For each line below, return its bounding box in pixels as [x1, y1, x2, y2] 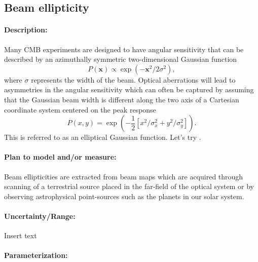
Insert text [4, 230, 37, 241]
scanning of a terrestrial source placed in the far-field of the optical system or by [4, 181, 254, 192]
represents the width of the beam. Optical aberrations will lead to [31, 74, 236, 85]
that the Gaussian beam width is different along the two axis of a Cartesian [4, 94, 239, 104]
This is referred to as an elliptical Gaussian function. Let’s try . [4, 132, 201, 142]
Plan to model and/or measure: [4, 152, 117, 162]
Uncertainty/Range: [4, 210, 76, 221]
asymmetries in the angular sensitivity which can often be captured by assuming [4, 84, 254, 95]
